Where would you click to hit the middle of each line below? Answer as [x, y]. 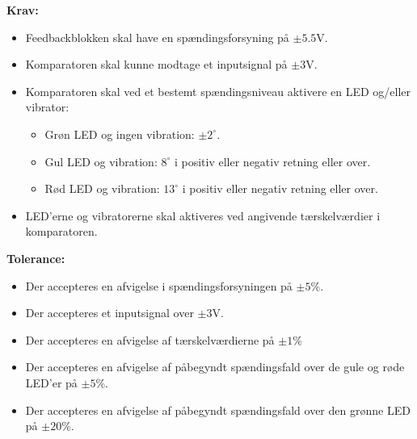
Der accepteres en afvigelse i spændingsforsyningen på [159, 285]
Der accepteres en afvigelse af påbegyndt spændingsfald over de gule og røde [215, 367]
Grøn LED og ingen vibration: [120, 134]
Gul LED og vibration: [101, 161]
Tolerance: [36, 258]
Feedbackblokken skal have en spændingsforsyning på [157, 37]
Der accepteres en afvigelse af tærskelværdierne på [150, 339]
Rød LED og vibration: [102, 188]
